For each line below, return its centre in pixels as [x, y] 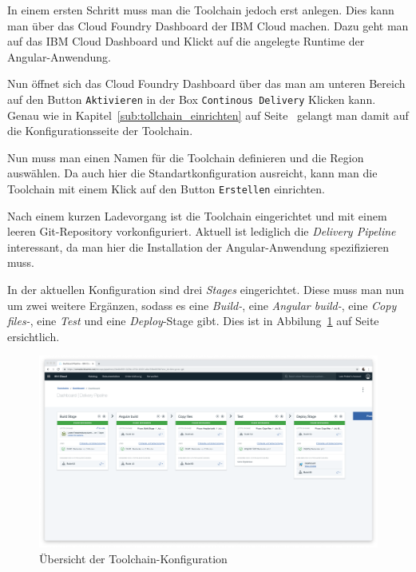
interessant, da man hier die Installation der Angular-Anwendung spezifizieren [198, 246]
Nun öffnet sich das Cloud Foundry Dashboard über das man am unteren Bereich [206, 83]
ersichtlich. [34, 336]
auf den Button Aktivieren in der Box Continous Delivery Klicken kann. [192, 99]
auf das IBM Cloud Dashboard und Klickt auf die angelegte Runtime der [186, 41]
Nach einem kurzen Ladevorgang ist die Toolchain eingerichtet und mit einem [197, 215]
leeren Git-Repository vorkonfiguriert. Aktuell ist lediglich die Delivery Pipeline [202, 231]
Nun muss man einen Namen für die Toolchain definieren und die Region [186, 157]
